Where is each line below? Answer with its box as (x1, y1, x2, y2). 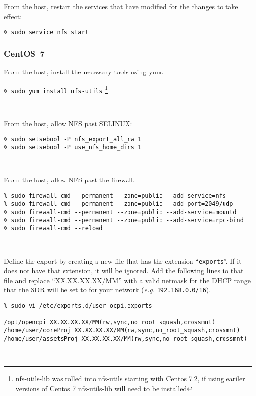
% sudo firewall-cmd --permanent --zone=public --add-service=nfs (4, 192, 226, 199)
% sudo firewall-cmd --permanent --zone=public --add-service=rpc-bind (4, 216, 244, 224)
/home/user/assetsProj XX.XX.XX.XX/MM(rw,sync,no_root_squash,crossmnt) (4, 335, 247, 342)
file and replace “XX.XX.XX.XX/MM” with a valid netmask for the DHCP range (4, 275, 251, 285)
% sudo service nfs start (4, 29, 89, 36)
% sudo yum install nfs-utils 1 (4, 83, 108, 95)
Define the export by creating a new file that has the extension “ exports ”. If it (4, 255, 242, 266)
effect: (4, 11, 22, 21)
